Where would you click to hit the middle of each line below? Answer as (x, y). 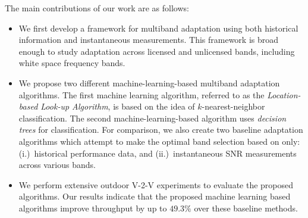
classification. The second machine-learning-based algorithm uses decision (153, 118)
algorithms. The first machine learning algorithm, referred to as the (142, 94)
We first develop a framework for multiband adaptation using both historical (158, 28)
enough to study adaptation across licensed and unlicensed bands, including (157, 51)
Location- (284, 94)
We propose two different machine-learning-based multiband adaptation (149, 82)
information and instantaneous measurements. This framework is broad (149, 40)
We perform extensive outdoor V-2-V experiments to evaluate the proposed (156, 184)
